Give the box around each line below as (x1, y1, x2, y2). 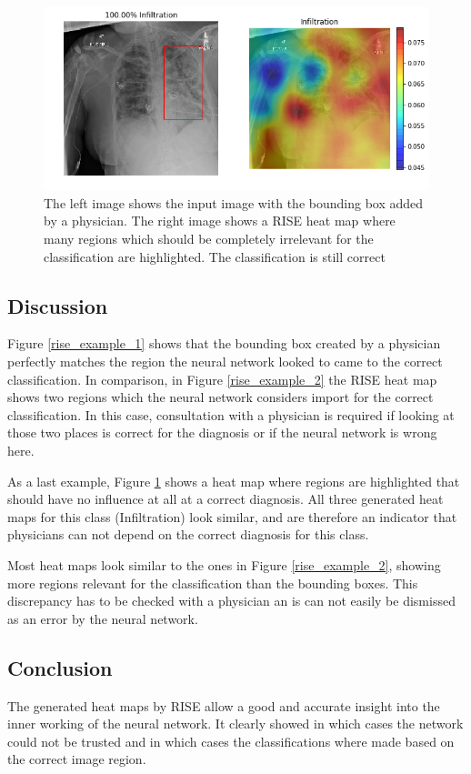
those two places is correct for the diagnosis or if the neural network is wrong (7, 423, 437, 442)
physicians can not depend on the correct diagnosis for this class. (7, 525, 369, 544)
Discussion (7, 291, 108, 319)
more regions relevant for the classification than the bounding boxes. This (7, 573, 418, 592)
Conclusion (7, 653, 113, 681)
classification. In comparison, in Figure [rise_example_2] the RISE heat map (7, 369, 437, 388)
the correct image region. (7, 749, 146, 769)
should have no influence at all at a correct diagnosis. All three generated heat (7, 489, 444, 508)
